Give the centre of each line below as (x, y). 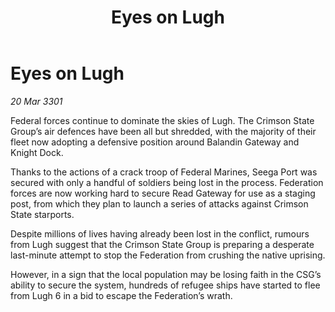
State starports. (42, 214)
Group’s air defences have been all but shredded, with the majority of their (163, 131)
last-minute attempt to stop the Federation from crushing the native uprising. (168, 255)
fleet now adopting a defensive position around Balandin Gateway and (155, 142)
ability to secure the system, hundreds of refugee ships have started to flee (165, 285)
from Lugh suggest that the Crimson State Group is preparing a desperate (162, 244)
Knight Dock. (37, 152)
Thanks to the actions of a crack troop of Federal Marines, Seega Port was (164, 172)
